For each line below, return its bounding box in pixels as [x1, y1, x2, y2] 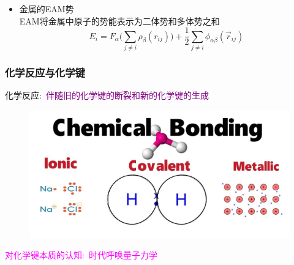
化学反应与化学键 [5, 64, 85, 80]
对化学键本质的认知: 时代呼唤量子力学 [5, 248, 157, 261]
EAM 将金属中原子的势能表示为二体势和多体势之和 [19, 14, 220, 27]
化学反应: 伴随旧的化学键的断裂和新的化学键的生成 [5, 89, 209, 102]
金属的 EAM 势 [19, 2, 74, 15]
